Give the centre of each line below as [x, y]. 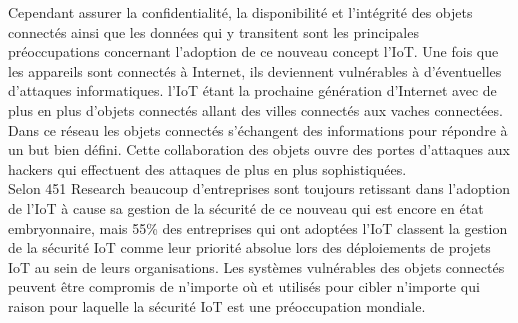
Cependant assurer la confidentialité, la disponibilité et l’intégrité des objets [240, 12]
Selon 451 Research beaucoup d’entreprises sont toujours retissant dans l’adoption [259, 188]
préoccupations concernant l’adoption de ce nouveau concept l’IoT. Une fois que [253, 51]
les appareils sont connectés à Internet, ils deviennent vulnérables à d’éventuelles [255, 70]
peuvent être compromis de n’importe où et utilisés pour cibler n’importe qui [244, 286]
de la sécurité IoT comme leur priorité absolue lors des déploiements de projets [249, 247]
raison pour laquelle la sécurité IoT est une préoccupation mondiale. [217, 305]
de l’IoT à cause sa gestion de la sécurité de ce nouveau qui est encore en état [246, 207]
